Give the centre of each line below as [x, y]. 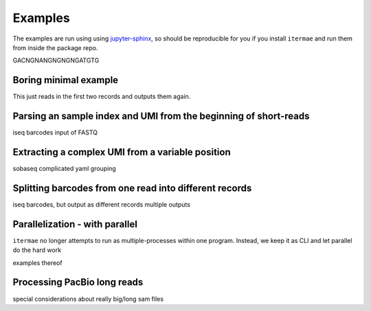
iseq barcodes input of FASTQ [55, 133]
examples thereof [37, 263]
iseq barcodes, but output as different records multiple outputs [101, 204]
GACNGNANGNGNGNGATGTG [56, 60]
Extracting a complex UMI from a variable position [122, 152]
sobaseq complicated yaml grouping [64, 169]
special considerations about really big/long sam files [88, 299]
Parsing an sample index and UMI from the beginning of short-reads [161, 116]
